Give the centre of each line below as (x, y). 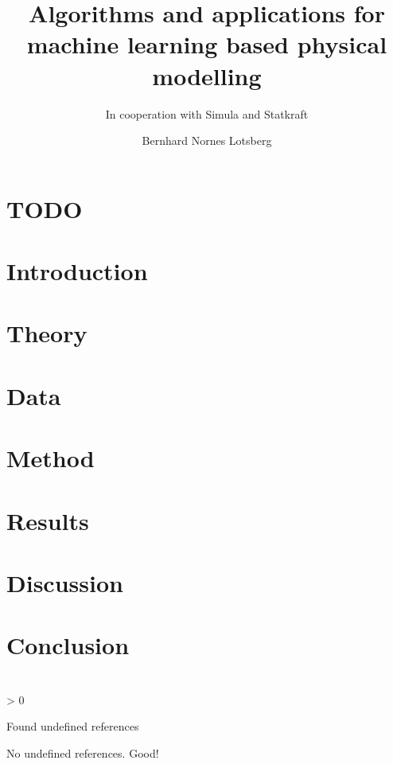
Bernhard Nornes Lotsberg (207, 140)
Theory (47, 333)
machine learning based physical (207, 44)
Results (48, 520)
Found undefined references (73, 726)
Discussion (65, 582)
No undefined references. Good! (83, 752)
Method (51, 458)
